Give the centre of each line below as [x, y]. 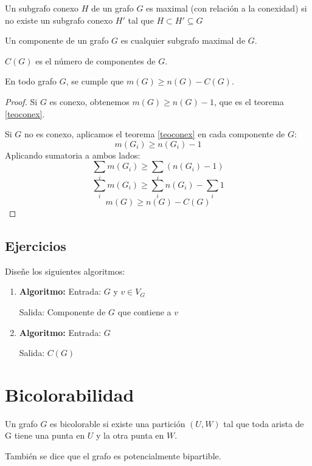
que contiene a [144, 311]
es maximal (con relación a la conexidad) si [227, 8]
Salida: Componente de [62, 311]
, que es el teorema [249, 101]
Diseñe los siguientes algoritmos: [65, 271]
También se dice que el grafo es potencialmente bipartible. [113, 456]
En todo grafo [31, 81]
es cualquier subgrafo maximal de [183, 40]
